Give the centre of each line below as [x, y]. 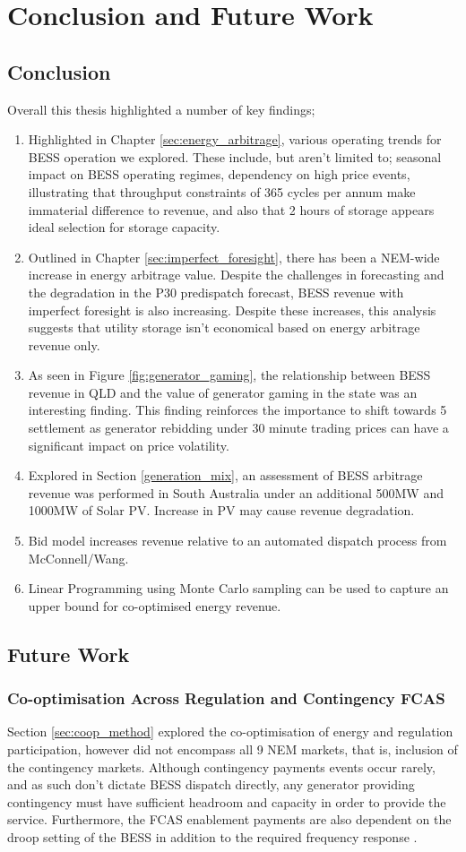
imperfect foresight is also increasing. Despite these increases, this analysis [232, 310]
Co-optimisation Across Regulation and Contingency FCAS [226, 698]
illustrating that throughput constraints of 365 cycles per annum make [222, 191]
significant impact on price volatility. [129, 445]
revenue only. [64, 344]
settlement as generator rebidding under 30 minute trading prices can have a [238, 428]
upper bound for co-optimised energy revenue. [155, 605]
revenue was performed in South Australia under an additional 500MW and [236, 492]
